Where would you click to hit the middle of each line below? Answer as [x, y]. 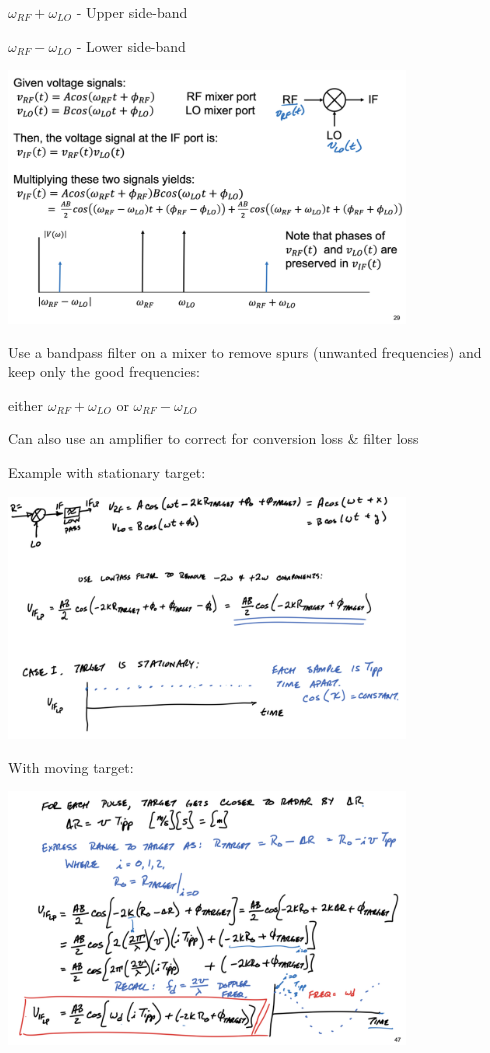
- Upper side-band [132, 12]
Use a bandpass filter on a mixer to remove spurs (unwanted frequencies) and [245, 351]
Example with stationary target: [107, 472]
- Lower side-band [131, 45]
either [26, 404]
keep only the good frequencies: [104, 371]
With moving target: [71, 766]
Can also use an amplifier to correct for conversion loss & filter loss [213, 438]
